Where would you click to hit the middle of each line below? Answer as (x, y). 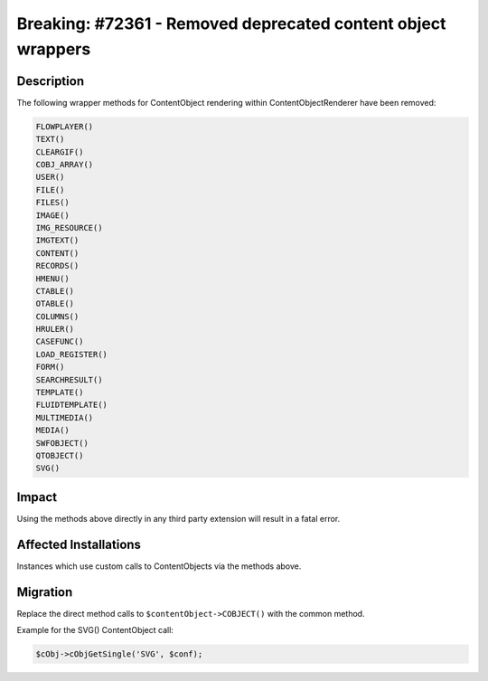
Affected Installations (79, 544)
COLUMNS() (57, 316)
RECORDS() (57, 266)
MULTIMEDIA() (65, 417)
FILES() (52, 203)
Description (51, 81)
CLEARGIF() (60, 152)
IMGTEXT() (57, 241)
